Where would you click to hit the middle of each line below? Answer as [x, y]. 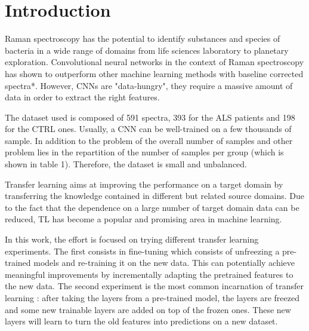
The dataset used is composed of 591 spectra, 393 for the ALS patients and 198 [150, 117]
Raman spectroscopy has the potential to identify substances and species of [143, 39]
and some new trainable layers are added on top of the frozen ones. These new [148, 309]
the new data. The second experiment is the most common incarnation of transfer [154, 286]
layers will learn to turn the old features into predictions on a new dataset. [141, 321]
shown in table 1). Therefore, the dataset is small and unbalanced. [126, 164]
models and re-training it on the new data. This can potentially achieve [164, 263]
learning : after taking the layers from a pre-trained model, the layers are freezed [152, 298]
